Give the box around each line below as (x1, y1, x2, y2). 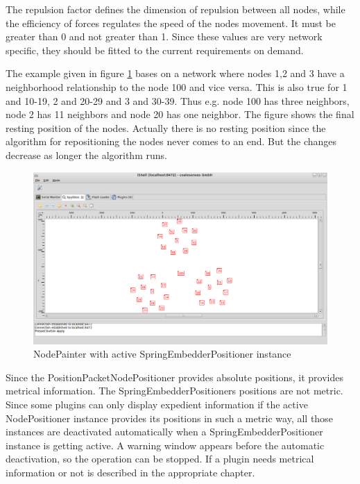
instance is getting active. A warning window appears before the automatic (6, 437, 325, 452)
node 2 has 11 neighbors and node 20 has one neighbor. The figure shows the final (6, 107, 354, 122)
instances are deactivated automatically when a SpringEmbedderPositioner (6, 424, 323, 439)
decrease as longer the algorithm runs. (6, 147, 167, 162)
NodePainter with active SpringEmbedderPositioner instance (33, 347, 291, 361)
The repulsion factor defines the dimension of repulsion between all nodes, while (6, 2, 345, 16)
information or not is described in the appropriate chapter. (6, 465, 255, 479)
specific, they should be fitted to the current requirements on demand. (6, 42, 304, 57)
